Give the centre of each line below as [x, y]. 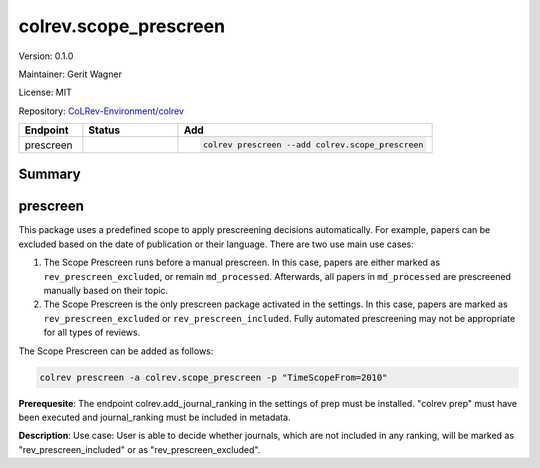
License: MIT [45, 92]
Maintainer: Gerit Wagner [70, 74]
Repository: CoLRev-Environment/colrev [101, 111]
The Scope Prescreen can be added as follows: [116, 351]
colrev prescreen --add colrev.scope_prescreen [313, 145]
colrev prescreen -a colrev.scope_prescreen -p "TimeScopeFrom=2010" [213, 377]
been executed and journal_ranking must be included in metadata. [154, 417]
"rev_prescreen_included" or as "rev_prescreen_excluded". [139, 449]
